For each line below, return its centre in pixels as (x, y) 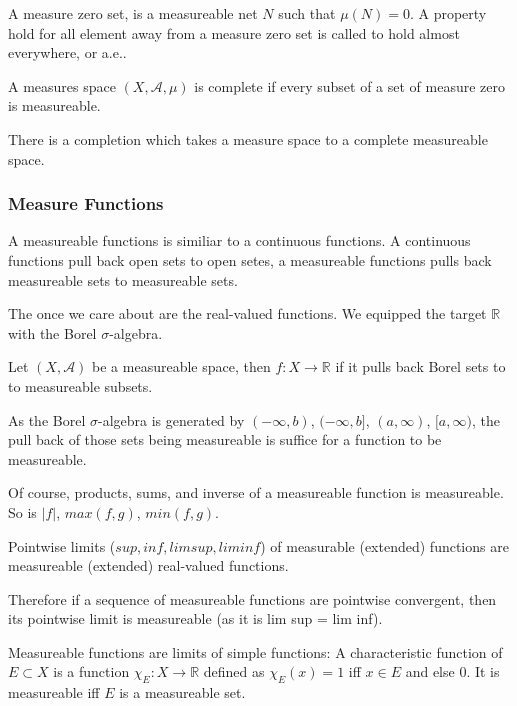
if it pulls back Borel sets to (420, 366)
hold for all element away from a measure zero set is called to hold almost (234, 32)
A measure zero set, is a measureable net (133, 13)
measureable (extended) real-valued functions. (148, 565)
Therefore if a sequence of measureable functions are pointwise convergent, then (252, 598)
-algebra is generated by (171, 419)
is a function (91, 671)
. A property (448, 13)
